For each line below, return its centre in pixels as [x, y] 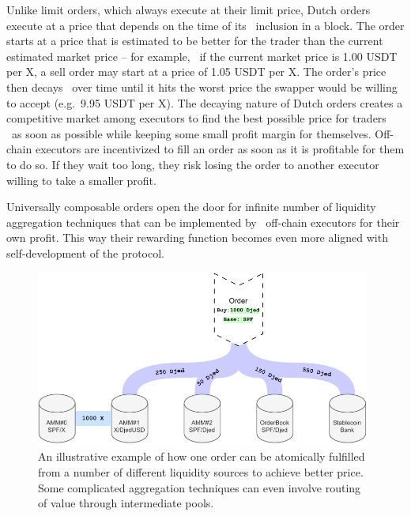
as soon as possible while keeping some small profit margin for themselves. [191, 133]
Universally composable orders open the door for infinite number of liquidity [191, 207]
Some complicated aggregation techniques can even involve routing [200, 487]
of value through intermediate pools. [126, 503]
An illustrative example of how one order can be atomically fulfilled [202, 456]
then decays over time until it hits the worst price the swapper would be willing [202, 87]
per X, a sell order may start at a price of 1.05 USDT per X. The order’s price [196, 72]
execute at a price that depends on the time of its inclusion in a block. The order [205, 25]
